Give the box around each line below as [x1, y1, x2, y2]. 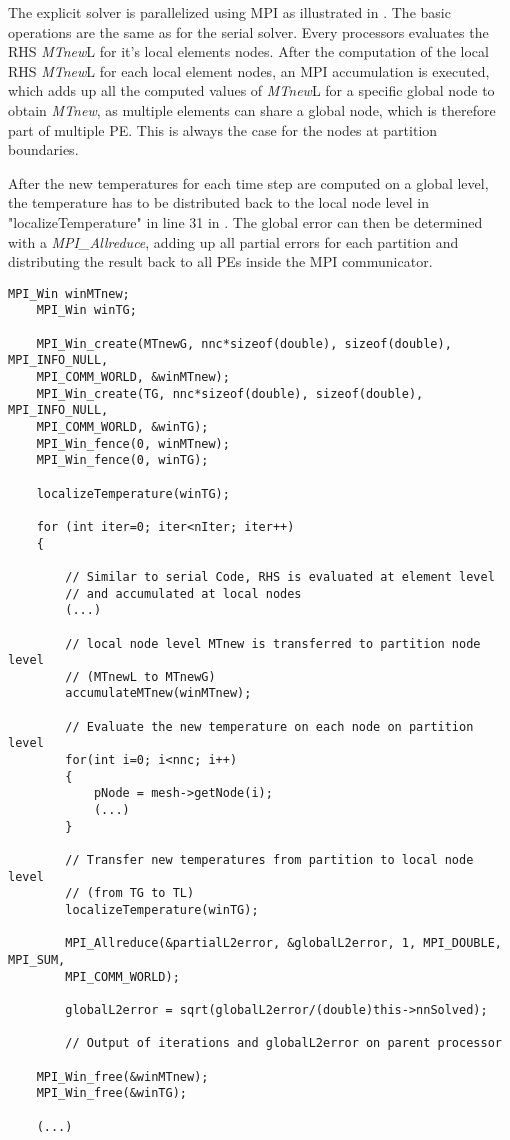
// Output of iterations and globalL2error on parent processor [65, 1036, 502, 1051]
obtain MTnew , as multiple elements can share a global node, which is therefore [8, 99, 496, 120]
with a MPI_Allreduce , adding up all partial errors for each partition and [8, 231, 459, 252]
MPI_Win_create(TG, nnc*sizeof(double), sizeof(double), [36, 386, 424, 401]
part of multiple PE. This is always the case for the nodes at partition [8, 119, 438, 140]
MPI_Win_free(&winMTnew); [36, 1069, 209, 1084]
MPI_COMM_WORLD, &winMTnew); [36, 370, 230, 384]
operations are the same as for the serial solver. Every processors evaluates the [8, 21, 489, 42]
